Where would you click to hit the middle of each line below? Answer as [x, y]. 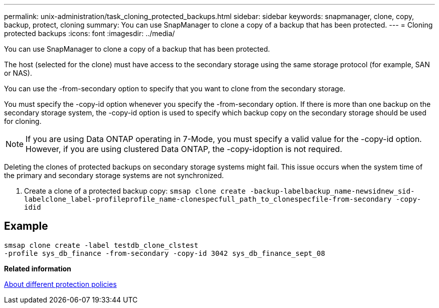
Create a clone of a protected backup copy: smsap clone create [135, 191]
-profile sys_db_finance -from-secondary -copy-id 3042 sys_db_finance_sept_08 [165, 253]
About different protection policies [60, 284]
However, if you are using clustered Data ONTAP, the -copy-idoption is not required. [184, 149]
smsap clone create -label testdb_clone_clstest [101, 245]
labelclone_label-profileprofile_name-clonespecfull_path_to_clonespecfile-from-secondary [208, 199]
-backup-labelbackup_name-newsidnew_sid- [332, 191]
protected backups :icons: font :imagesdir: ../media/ [89, 33]
